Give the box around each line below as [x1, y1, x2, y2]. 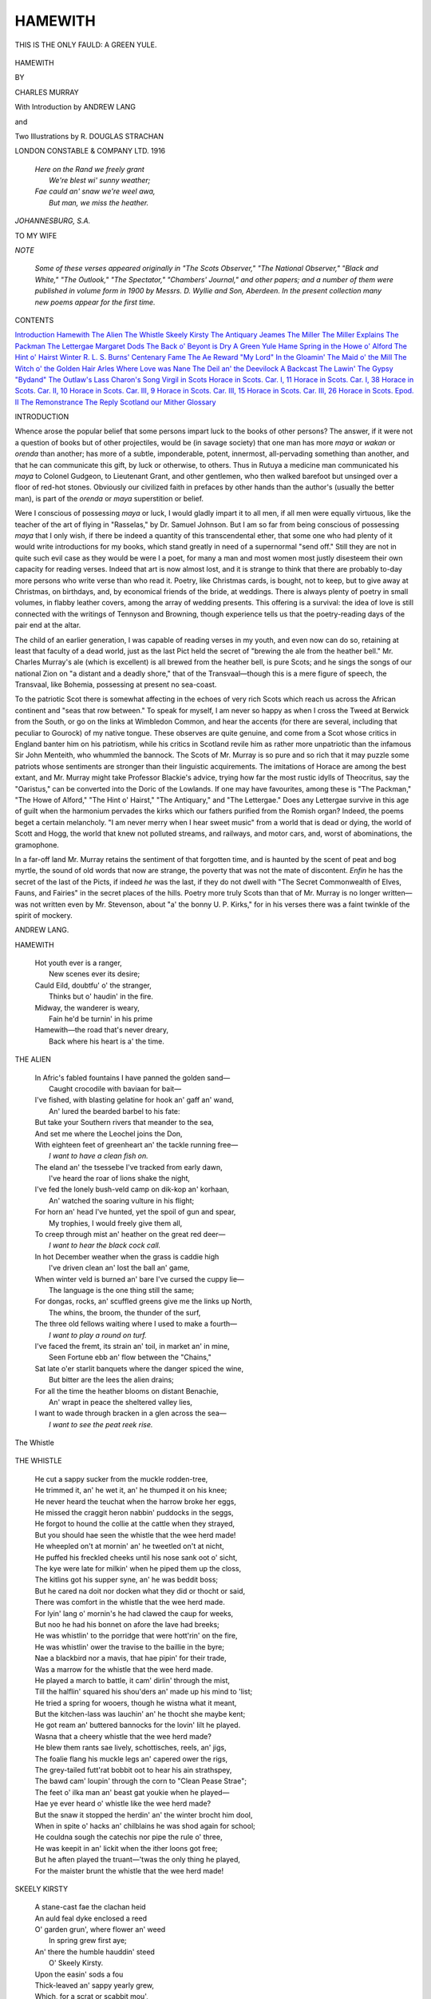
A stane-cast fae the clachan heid [34, 1902, 147, 1912]
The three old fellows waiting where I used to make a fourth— [34, 1319, 238, 1329]
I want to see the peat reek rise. [49, 1419, 153, 1429]
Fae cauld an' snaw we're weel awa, [34, 186, 156, 196]
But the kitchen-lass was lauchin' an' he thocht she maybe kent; [34, 1710, 246, 1719]
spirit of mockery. [14, 910, 73, 920]
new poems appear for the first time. [34, 297, 156, 307]
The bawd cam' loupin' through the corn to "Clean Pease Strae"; [34, 1776, 247, 1786]
